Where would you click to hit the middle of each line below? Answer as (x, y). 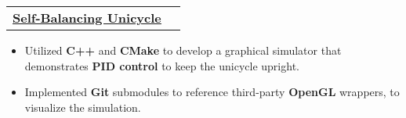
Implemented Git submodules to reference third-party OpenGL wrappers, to (212, 92)
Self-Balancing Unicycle (87, 18)
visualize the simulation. (83, 107)
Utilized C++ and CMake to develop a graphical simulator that (183, 50)
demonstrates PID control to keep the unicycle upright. (162, 65)
